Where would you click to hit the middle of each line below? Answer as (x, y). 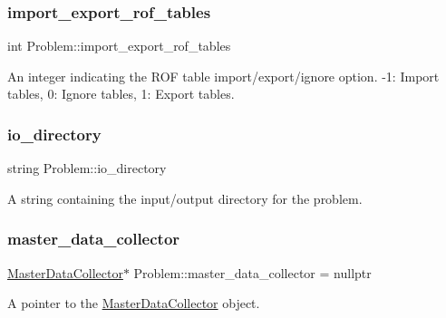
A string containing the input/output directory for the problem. (185, 198)
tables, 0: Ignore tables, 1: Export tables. (121, 94)
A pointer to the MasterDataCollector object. (134, 303)
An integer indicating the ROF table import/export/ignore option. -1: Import (223, 76)
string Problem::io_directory (87, 168)
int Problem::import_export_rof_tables (119, 46)
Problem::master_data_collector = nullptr (252, 272)
